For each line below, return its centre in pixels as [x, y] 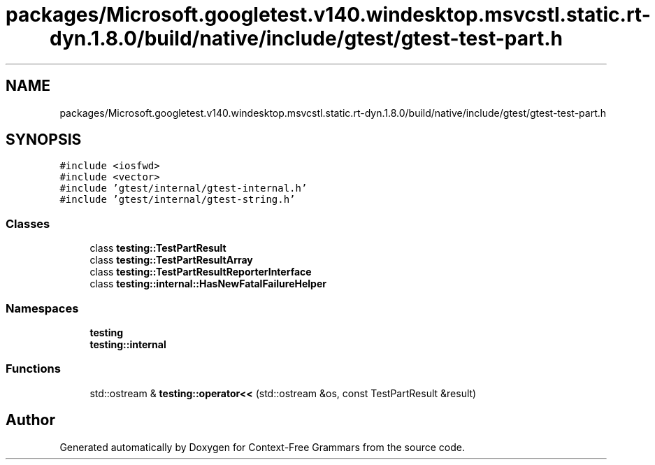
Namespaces [42, 308]
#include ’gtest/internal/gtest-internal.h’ [183, 188]
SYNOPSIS [44, 140]
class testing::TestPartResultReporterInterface [201, 272]
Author [30, 420]
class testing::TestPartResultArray [171, 260]
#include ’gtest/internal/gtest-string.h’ [178, 200]
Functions [33, 369]
